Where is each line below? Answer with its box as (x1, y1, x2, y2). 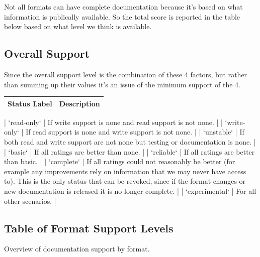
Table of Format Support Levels (4, 220, 174, 235)
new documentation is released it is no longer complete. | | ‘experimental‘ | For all (4, 185, 256, 196)
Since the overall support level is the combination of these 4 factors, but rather (4, 69, 247, 79)
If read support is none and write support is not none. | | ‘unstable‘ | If (26, 126, 244, 137)
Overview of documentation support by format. (4, 243, 150, 254)
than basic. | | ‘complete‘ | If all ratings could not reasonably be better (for (4, 156, 235, 167)
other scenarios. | (4, 195, 56, 206)
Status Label (8, 98, 52, 108)
